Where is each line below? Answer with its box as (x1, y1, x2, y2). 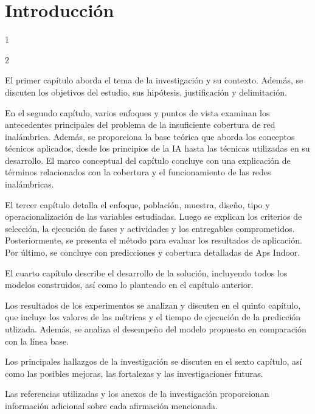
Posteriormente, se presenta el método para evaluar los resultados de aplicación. (5, 234, 302, 247)
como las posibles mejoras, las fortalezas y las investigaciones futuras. (5, 367, 263, 379)
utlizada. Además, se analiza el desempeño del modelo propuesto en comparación (5, 323, 306, 335)
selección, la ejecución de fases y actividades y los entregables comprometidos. (5, 222, 295, 234)
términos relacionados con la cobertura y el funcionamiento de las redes (5, 166, 271, 178)
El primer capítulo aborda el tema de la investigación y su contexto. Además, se (5, 74, 303, 86)
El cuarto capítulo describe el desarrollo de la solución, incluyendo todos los (5, 266, 288, 279)
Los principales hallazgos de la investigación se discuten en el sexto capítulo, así (5, 355, 302, 368)
